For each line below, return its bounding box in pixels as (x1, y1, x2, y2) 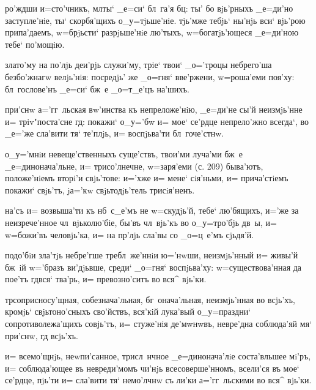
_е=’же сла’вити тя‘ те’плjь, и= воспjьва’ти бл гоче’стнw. (5, 127, 224, 140)
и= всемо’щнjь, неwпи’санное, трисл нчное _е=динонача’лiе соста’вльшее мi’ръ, (5, 350, 311, 362)
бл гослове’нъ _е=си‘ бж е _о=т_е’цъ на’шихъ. (5, 82, 189, 95)
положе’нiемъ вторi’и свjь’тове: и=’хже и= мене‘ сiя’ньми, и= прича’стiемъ (5, 171, 288, 184)
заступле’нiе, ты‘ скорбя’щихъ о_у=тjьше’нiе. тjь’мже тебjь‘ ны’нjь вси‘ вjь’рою (5, 13, 306, 26)
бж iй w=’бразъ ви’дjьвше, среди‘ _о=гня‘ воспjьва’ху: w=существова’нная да (5, 260, 302, 273)
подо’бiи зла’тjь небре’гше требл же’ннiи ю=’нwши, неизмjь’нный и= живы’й (5, 249, 298, 261)
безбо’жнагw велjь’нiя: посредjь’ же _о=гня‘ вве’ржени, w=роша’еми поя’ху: (5, 70, 295, 83)
